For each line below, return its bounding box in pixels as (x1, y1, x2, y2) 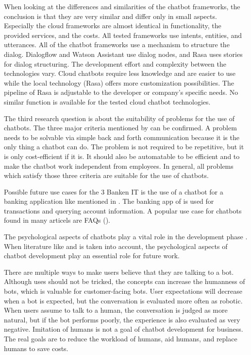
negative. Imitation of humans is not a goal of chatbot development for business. (4, 324, 243, 334)
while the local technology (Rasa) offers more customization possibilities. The (4, 77, 234, 88)
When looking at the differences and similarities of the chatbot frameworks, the (4, 1, 240, 11)
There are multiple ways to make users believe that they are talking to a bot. (4, 266, 234, 277)
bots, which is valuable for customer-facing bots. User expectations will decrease (4, 286, 243, 296)
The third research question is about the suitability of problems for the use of (4, 113, 235, 123)
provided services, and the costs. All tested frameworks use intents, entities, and (4, 30, 242, 40)
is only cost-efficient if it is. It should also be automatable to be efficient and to (4, 151, 240, 161)
